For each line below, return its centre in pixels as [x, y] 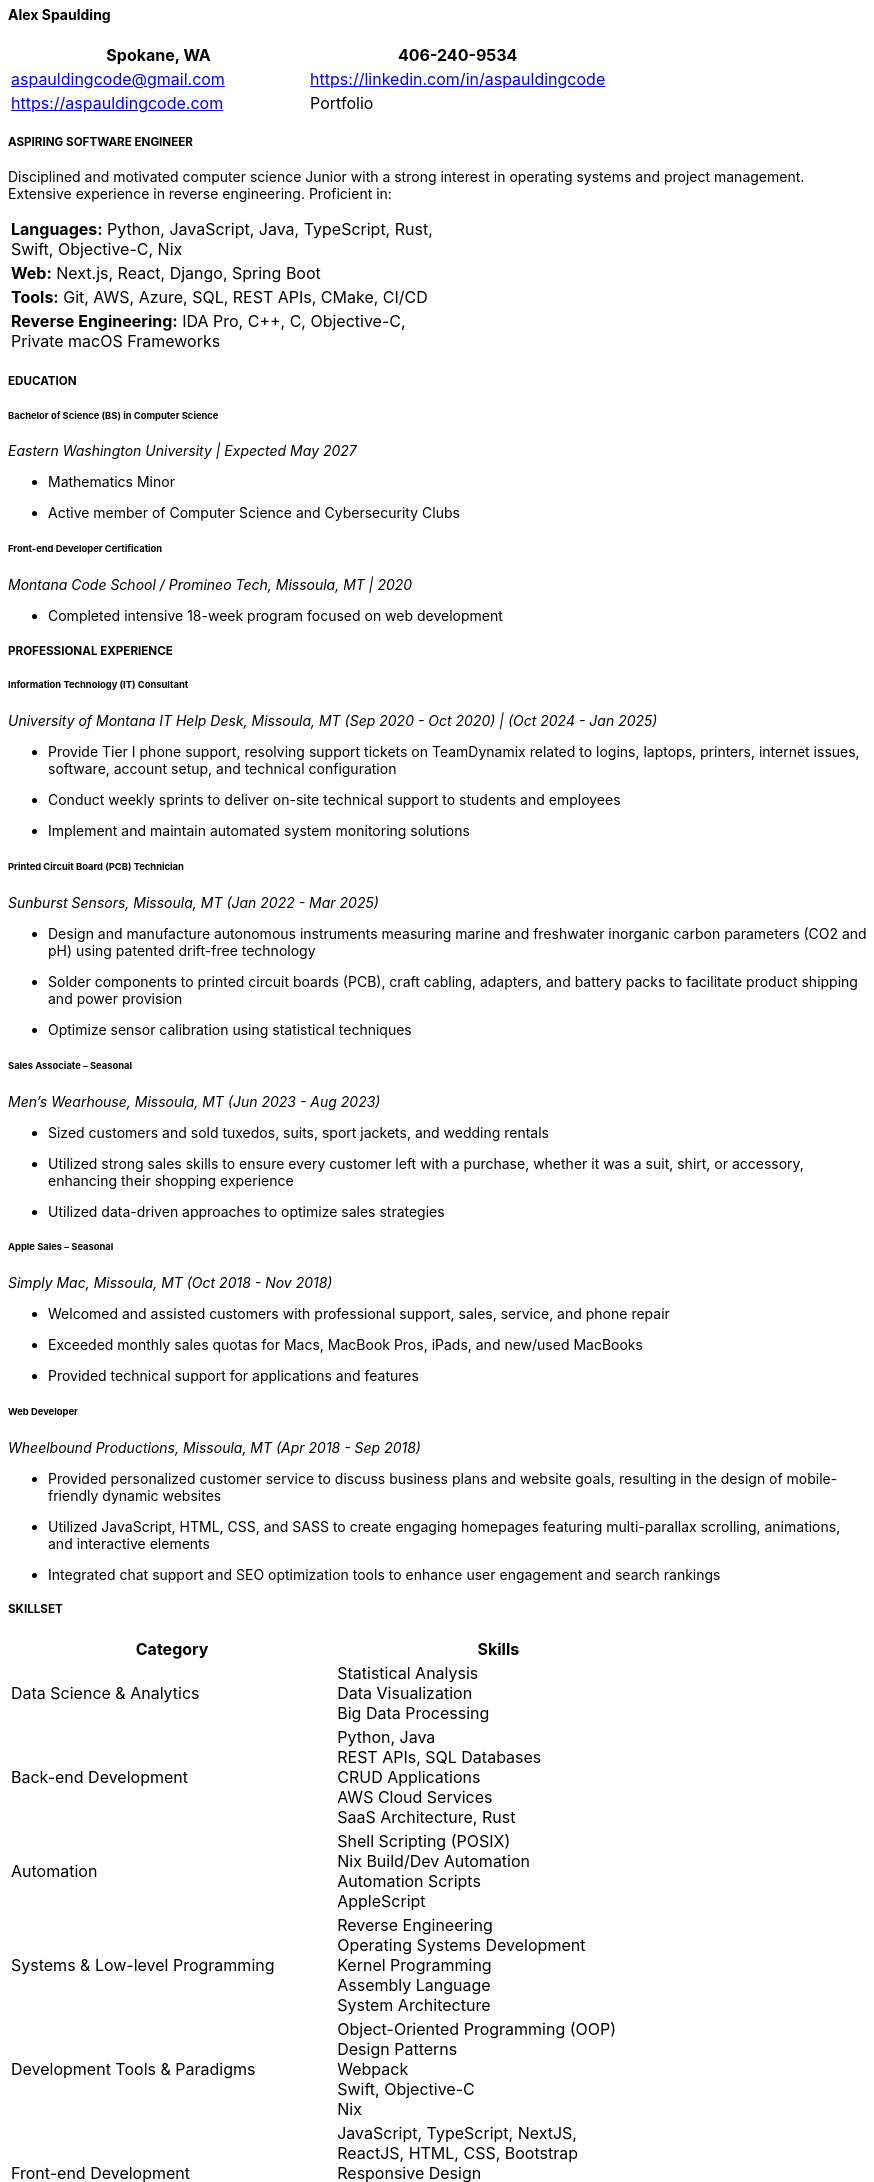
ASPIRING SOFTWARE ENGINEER [100, 142]
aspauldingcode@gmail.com [118, 78]
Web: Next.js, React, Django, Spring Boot [166, 273]
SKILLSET [35, 1609]
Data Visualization [405, 1692]
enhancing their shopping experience [171, 1180]
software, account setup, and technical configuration [222, 769]
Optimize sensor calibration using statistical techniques [230, 1029]
